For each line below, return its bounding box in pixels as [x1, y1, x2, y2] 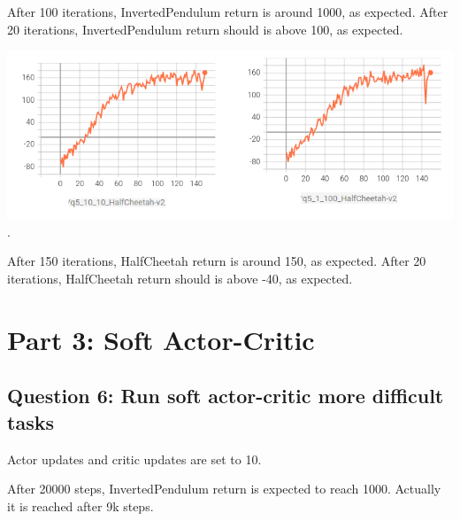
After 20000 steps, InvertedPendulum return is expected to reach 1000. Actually [7, 479, 441, 498]
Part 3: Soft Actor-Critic [7, 321, 315, 357]
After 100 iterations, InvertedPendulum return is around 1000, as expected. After [7, 3, 448, 20]
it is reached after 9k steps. [7, 496, 154, 515]
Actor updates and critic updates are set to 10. [7, 449, 262, 468]
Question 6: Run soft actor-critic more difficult [7, 382, 444, 409]
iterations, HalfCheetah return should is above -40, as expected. [7, 268, 353, 287]
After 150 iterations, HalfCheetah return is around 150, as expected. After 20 [7, 252, 426, 270]
